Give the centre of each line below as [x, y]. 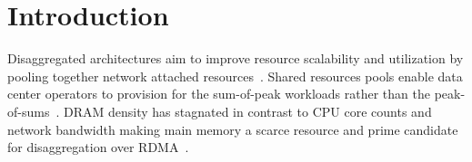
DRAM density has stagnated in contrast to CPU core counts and [247, 111]
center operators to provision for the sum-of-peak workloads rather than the [219, 94]
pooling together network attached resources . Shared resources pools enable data [235, 76]
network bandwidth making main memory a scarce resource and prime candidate [233, 129]
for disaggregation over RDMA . [98, 147]
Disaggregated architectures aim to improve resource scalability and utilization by [236, 58]
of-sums [29, 111]
